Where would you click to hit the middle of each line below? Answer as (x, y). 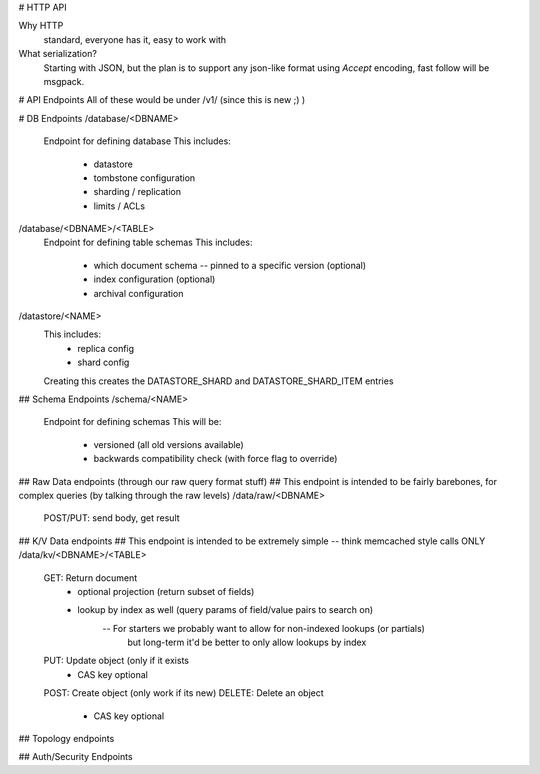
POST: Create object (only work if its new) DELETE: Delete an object (183, 693)
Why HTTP (41, 26)
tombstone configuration (144, 177)
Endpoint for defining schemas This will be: (132, 422)
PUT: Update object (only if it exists (116, 661)
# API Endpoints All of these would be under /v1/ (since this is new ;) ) (162, 100)
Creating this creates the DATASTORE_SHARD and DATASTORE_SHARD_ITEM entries (218, 381)
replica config (106, 348)
